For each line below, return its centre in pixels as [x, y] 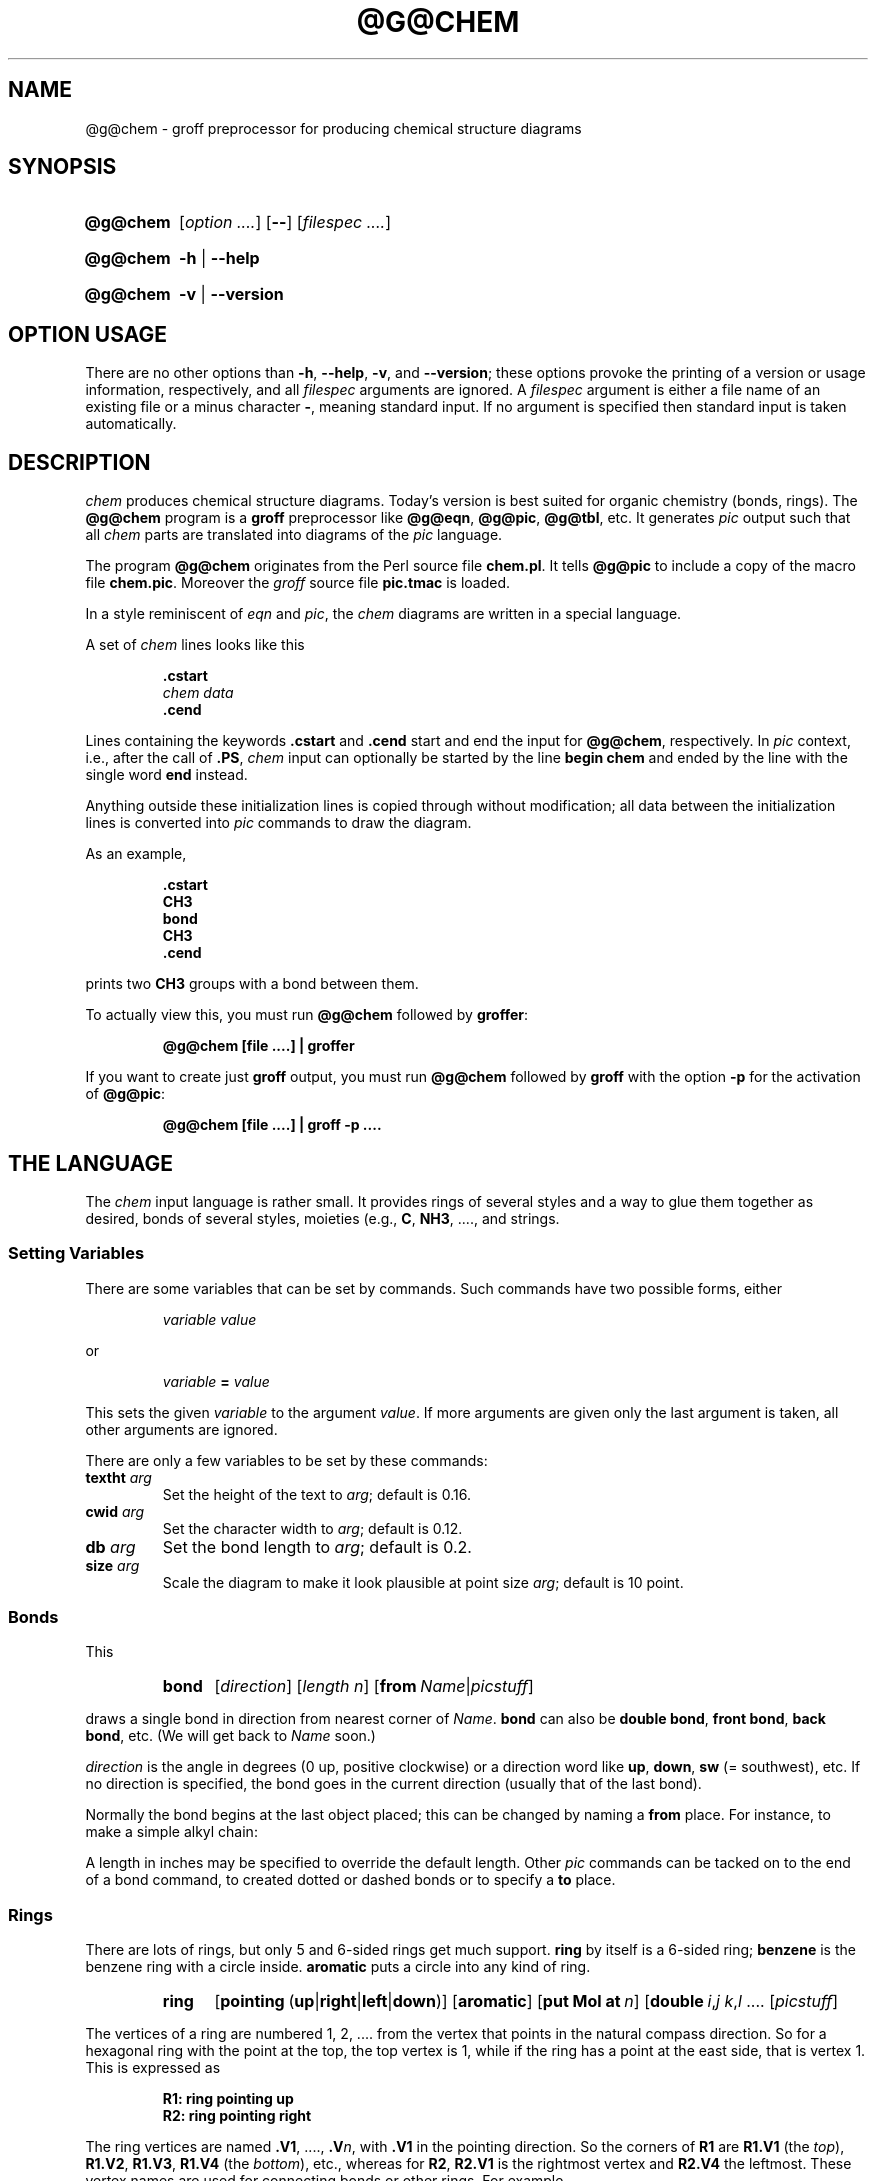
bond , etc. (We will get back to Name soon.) [230, 1736]
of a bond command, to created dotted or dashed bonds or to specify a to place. [350, 1880]
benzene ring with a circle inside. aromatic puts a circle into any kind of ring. [338, 1967]
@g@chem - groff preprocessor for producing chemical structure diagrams [333, 128]
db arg [110, 1546]
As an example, [136, 854]
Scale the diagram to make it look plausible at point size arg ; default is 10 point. [423, 1582]
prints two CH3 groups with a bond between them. [252, 984]
